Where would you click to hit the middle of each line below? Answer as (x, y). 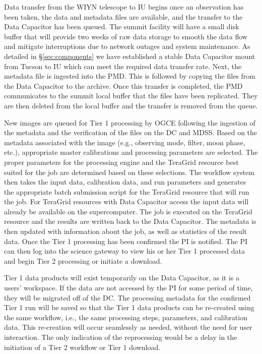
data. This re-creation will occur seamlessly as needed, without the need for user (128, 327)
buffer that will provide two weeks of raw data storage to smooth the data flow (126, 36)
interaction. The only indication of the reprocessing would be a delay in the (121, 337)
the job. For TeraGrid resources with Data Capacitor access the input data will (126, 201)
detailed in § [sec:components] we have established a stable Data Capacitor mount (130, 56)
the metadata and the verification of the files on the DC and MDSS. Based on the (131, 132)
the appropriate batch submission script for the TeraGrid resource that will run (127, 191)
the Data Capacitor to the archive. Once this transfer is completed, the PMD (123, 85)
